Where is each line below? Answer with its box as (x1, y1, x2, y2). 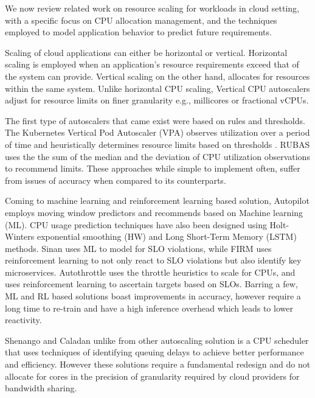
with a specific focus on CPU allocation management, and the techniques (5, 13, 277, 26)
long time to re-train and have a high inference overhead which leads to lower (5, 301, 293, 314)
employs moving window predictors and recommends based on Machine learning (5, 206, 303, 218)
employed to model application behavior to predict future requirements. (5, 26, 272, 38)
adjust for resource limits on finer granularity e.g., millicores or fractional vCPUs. (5, 94, 309, 106)
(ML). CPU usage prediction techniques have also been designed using (5, 218, 267, 231)
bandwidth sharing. (5, 382, 77, 394)
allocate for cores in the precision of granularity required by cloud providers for (5, 369, 300, 382)
